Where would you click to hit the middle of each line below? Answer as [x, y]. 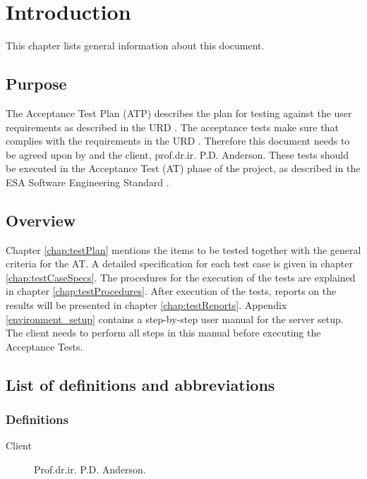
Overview [41, 220]
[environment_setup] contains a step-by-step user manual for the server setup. [175, 319]
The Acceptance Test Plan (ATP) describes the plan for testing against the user [179, 113]
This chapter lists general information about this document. [135, 46]
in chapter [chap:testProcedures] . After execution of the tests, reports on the [171, 291]
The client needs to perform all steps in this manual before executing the [163, 333]
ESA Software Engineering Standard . [88, 182]
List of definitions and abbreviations [140, 384]
